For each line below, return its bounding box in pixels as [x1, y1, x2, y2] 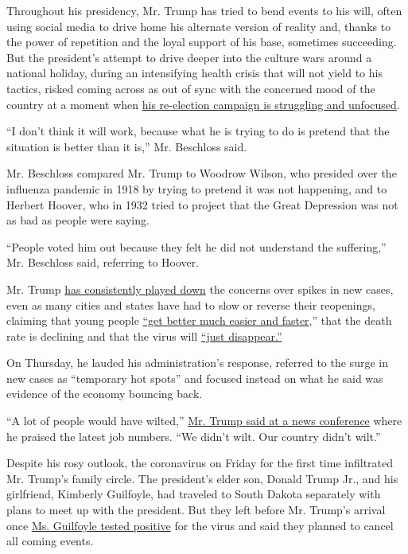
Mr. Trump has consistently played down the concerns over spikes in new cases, [6, 280, 394, 297]
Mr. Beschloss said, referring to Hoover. [6, 254, 200, 271]
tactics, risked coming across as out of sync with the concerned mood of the [6, 80, 375, 96]
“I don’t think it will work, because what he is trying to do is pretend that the [6, 123, 390, 139]
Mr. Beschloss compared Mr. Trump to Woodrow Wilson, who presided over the [6, 165, 397, 181]
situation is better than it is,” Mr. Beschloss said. [6, 138, 247, 154]
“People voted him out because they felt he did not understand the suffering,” [6, 238, 387, 255]
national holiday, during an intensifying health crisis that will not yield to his [6, 64, 383, 81]
